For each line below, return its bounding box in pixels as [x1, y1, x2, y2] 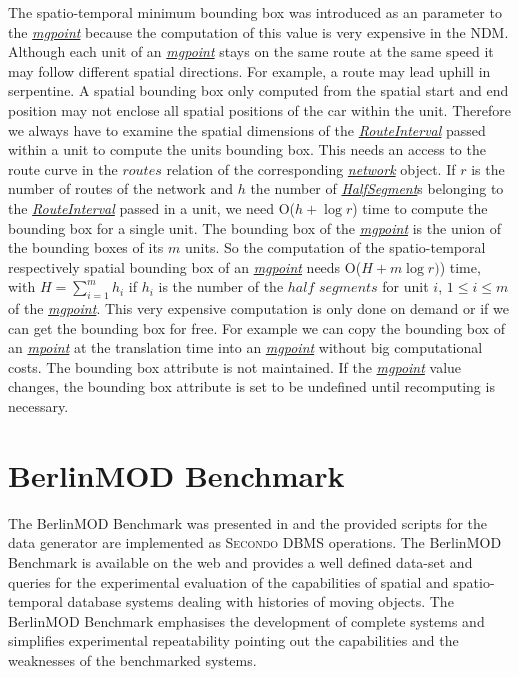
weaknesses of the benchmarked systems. [8, 649, 257, 670]
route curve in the [8, 158, 118, 179]
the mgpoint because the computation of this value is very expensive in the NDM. [8, 21, 509, 42]
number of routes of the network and [8, 178, 233, 199]
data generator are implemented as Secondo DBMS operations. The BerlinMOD [8, 532, 502, 553]
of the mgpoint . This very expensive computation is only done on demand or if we [8, 298, 509, 319]
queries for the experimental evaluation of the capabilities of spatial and [8, 571, 449, 592]
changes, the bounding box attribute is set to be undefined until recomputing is [8, 376, 495, 397]
